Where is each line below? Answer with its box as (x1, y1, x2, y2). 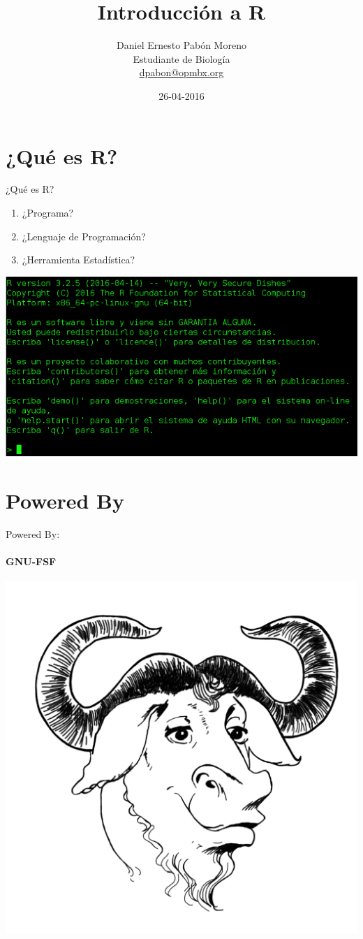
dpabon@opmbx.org (139, 65, 224, 80)
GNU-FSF (6, 554, 57, 569)
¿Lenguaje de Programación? (22, 228, 146, 243)
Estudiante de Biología (133, 51, 230, 66)
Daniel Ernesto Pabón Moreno (117, 38, 246, 52)
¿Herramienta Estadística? (22, 252, 135, 267)
